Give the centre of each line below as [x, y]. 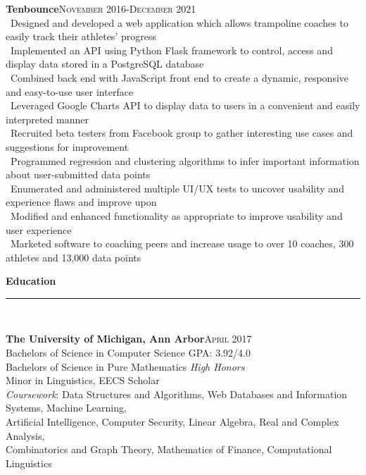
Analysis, [25, 435]
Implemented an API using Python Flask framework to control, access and [171, 50]
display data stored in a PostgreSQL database [105, 64]
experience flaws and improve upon [81, 202]
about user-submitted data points [78, 174]
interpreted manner [47, 119]
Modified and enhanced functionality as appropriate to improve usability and [176, 215]
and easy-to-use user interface [70, 91]
